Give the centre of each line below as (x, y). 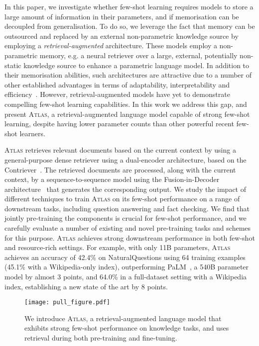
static (13, 65)
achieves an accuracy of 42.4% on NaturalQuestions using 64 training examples (125, 257)
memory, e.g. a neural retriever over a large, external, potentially (138, 55)
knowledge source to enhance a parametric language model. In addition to (136, 65)
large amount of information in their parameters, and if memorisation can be (122, 16)
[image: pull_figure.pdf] (67, 303)
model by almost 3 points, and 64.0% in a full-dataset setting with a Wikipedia (126, 277)
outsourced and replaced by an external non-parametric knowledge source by (122, 36)
